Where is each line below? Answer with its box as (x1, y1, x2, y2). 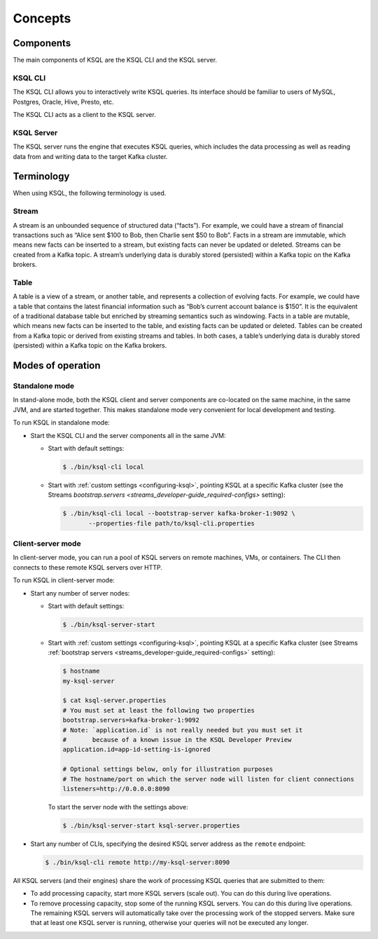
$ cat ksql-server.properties (62, 697, 167, 704)
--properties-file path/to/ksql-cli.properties (88, 519, 255, 527)
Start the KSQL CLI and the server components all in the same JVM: (30, 431, 226, 439)
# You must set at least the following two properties (62, 706, 255, 714)
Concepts (13, 11, 71, 26)
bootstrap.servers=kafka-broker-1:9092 (62, 716, 199, 725)
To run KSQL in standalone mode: (13, 418, 110, 427)
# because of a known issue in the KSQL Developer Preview (62, 736, 292, 744)
